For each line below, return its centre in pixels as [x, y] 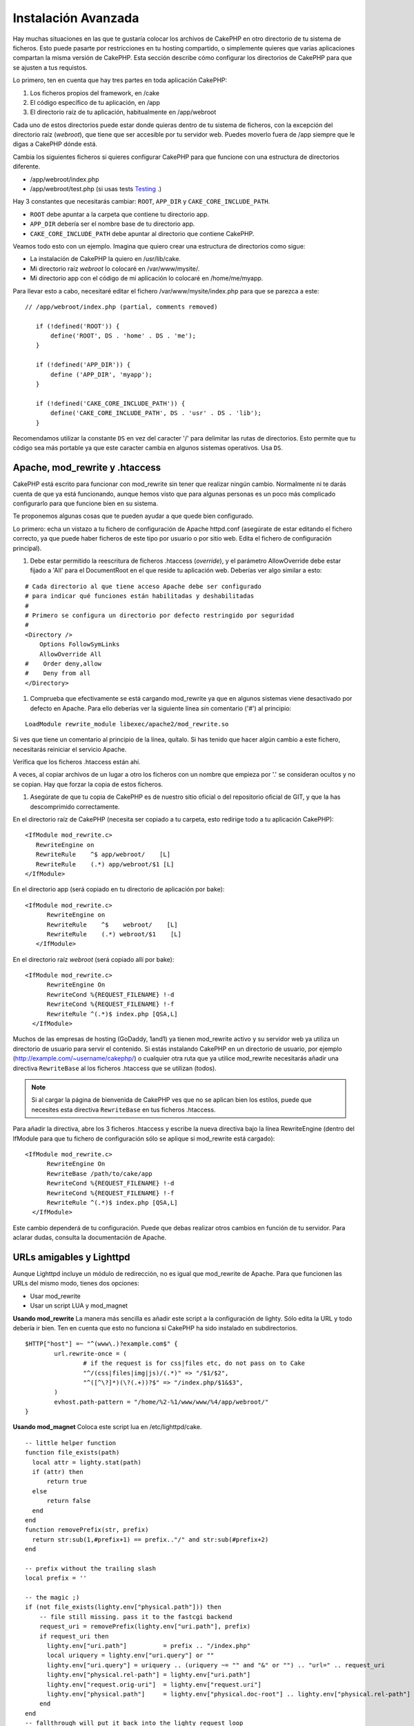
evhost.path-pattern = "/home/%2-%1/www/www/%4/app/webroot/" [161, 1402]
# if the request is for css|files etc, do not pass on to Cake [194, 1363]
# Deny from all [58, 673]
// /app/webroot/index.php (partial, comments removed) [121, 307]
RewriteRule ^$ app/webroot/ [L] [103, 855]
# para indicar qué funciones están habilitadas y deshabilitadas [140, 596]
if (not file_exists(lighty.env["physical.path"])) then [124, 1607]
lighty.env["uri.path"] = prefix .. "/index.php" [149, 1646]
